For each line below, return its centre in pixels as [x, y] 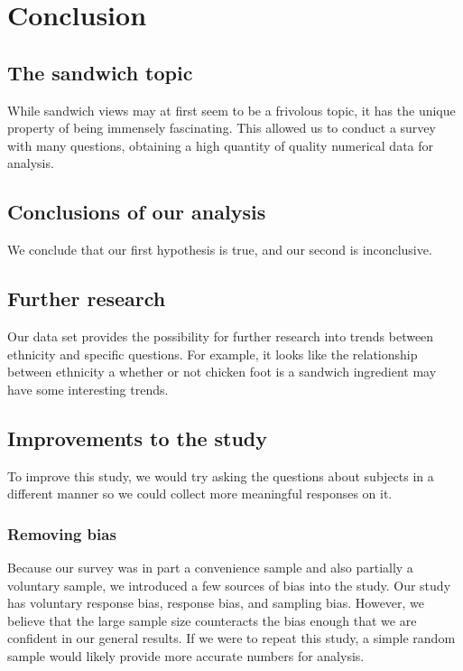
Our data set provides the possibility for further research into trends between [221, 335]
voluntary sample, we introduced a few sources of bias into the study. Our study [229, 585]
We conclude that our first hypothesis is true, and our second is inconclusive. [220, 250]
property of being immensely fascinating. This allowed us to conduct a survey [222, 128]
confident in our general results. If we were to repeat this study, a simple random [231, 638]
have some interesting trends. [88, 389]
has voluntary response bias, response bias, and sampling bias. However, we [216, 603]
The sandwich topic [100, 72]
